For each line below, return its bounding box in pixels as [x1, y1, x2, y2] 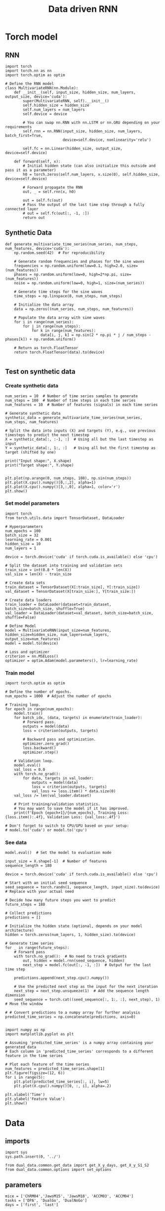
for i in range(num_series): [14, 320, 74, 324]
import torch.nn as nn [5, 68, 52, 73]
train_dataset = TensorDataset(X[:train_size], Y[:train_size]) [5, 584, 140, 590]
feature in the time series [5, 1053, 63, 1058]
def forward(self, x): [14, 159, 61, 164]
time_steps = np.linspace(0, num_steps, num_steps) [14, 293, 123, 298]
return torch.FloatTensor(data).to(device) [14, 350, 105, 355]
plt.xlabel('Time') [5, 1092, 45, 1097]
